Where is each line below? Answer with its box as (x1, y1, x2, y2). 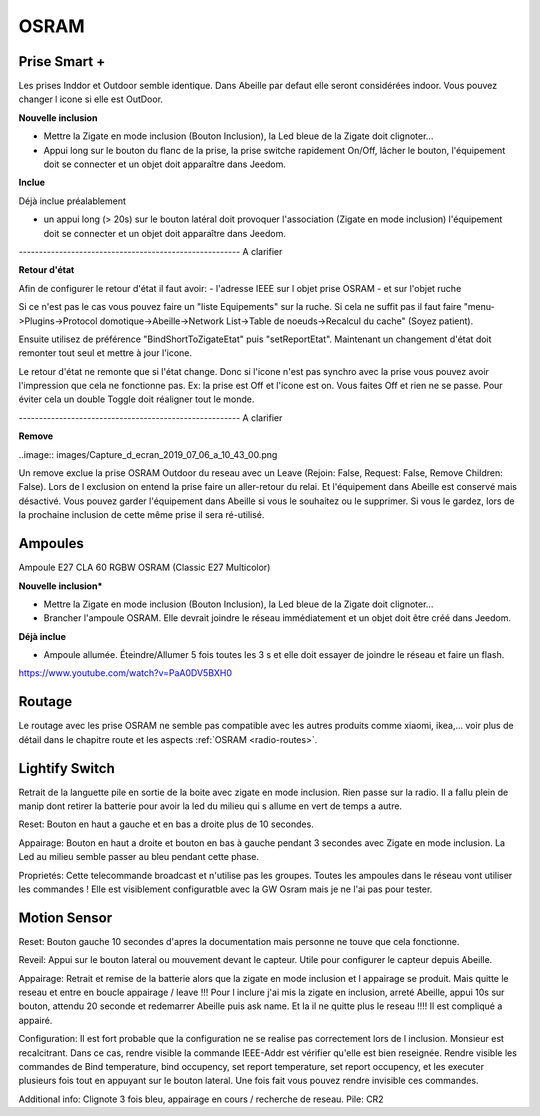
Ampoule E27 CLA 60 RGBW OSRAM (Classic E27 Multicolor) (18, 561, 271, 574)
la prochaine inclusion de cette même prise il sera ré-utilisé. (18, 509, 265, 521)
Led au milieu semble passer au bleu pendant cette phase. (18, 851, 260, 863)
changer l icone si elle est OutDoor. (18, 93, 164, 105)
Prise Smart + (18, 53, 106, 70)
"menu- (463, 301, 495, 313)
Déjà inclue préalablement (18, 195, 127, 207)
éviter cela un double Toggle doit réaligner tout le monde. (18, 393, 255, 405)
